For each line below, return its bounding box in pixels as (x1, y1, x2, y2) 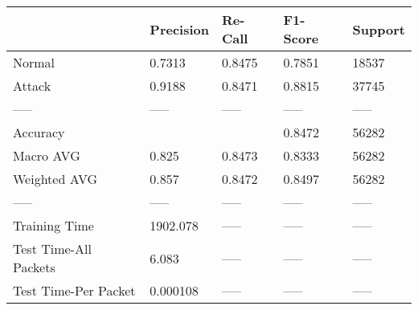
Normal (13, 53, 55, 71)
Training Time (13, 216, 94, 235)
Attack (13, 76, 51, 95)
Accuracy (13, 123, 65, 141)
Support (352, 19, 405, 39)
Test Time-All (13, 239, 92, 258)
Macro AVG (13, 146, 80, 165)
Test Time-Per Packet (13, 281, 136, 300)
